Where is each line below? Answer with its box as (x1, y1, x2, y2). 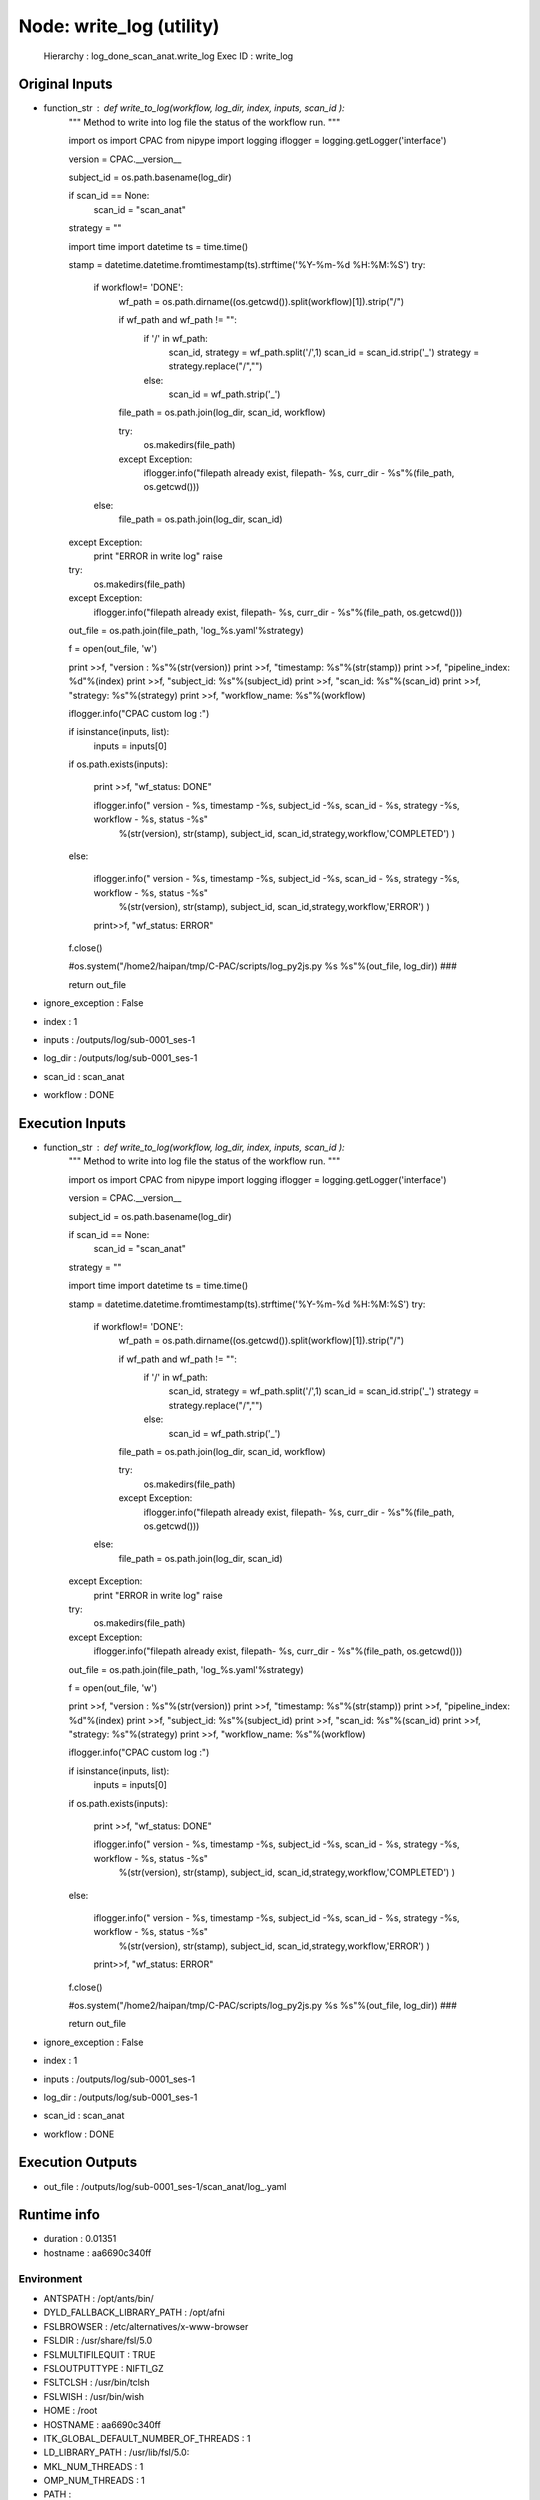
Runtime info (18, 2206, 100, 2224)
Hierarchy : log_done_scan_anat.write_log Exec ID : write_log (43, 50, 294, 62)
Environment (18, 2271, 83, 2285)
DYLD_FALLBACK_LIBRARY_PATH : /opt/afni (43, 2306, 225, 2319)
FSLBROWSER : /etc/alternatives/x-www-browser (43, 2320, 249, 2332)
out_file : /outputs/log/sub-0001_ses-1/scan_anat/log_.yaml (43, 2180, 287, 2192)
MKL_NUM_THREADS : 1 (43, 2460, 144, 2472)
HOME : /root (43, 2405, 98, 2417)
